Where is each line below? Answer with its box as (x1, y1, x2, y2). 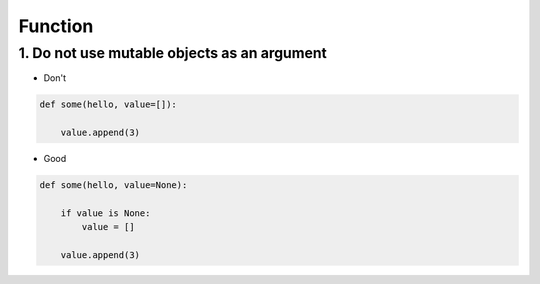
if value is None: (60, 207, 151, 219)
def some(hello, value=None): (39, 180, 188, 191)
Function (18, 15, 94, 37)
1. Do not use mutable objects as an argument (18, 44, 327, 62)
